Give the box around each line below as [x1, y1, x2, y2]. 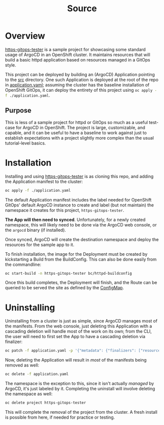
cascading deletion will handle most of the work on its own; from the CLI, [5, 328, 152, 334]
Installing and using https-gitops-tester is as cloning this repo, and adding [5, 173, 154, 179]
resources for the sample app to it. [5, 242, 75, 247]
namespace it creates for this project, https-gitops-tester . [5, 207, 124, 213]
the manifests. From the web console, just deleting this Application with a [5, 323, 152, 329]
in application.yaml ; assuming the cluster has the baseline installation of [5, 81, 150, 88]
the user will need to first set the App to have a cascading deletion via [5, 334, 145, 340]
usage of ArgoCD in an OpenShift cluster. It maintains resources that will [5, 52, 150, 58]
